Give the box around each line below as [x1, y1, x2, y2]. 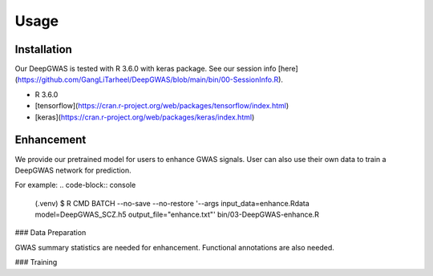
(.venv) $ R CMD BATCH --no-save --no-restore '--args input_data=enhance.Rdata [34, 198, 310, 208]
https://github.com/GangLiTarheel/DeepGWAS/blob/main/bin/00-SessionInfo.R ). [17, 75, 284, 84]
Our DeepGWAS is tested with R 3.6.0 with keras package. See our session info [14, 64, 277, 74]
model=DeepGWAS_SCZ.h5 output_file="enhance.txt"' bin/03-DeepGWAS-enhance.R [34, 209, 320, 220]
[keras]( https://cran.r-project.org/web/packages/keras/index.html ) [34, 112, 255, 122]
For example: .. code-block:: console [14, 181, 136, 190]
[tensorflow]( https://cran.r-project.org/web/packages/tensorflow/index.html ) [34, 101, 289, 111]
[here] [277, 64, 298, 74]
